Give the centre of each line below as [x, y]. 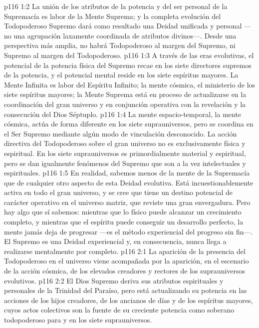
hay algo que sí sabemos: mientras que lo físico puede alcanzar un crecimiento [123, 212]
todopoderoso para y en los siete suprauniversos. [78, 319]
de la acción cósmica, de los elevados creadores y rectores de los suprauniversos [125, 271]
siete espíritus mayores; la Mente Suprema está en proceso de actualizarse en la [125, 94]
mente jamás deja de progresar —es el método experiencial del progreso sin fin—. [129, 231]
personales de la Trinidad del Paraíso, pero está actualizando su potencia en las [126, 290]
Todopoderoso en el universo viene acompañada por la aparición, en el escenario [127, 261]
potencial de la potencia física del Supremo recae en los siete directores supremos [128, 65]
